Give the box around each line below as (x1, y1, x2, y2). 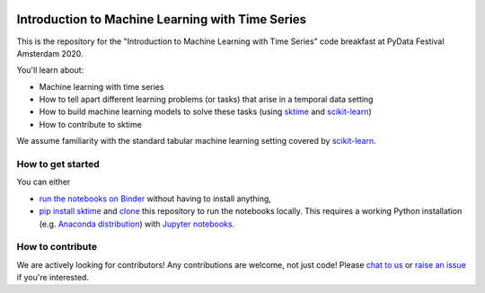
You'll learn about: (16, 65, 84, 75)
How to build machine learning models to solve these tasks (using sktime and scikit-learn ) (39, 106, 372, 117)
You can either (16, 176, 71, 188)
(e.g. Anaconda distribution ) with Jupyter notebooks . (39, 218, 235, 229)
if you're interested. (16, 272, 90, 283)
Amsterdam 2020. (16, 48, 84, 58)
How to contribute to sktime (39, 119, 143, 129)
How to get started (16, 158, 101, 171)
